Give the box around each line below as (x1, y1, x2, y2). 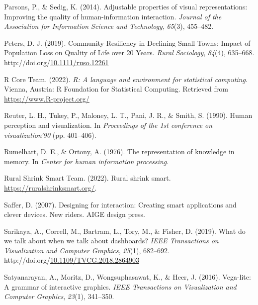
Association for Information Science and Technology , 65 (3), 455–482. (4, 21, 214, 31)
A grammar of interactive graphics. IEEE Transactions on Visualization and (4, 281, 237, 292)
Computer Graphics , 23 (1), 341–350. (4, 291, 114, 302)
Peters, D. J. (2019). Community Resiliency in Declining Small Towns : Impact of (4, 37, 251, 48)
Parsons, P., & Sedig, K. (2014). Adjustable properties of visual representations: (4, 1, 248, 11)
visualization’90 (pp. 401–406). (4, 129, 96, 140)
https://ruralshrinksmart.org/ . (4, 182, 97, 193)
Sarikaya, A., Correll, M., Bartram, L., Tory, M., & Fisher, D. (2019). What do (4, 225, 246, 236)
